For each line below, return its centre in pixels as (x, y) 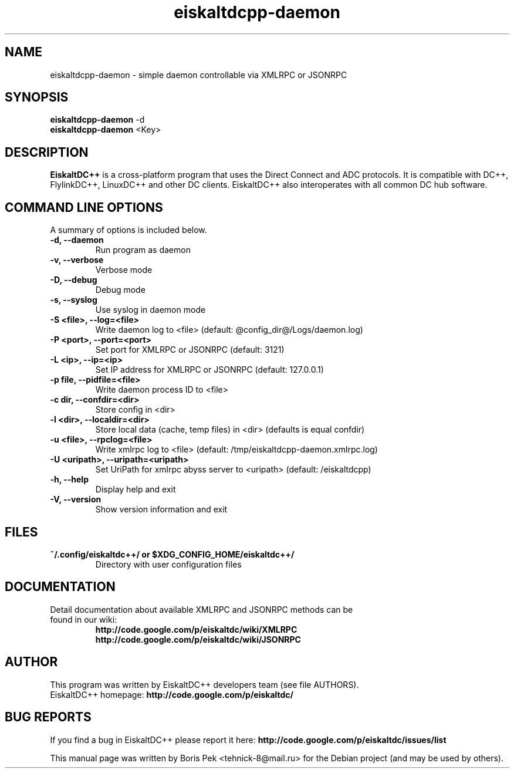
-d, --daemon (77, 240)
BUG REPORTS (48, 717)
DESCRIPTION (47, 152)
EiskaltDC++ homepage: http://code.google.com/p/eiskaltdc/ (172, 694)
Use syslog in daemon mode (151, 310)
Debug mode (120, 290)
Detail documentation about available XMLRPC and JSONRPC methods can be (202, 609)
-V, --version (76, 499)
